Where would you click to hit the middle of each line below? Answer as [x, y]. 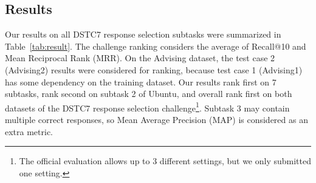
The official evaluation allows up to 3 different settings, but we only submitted [165, 161]
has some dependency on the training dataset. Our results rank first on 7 [141, 82]
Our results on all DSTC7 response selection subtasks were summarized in [143, 34]
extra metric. [29, 131]
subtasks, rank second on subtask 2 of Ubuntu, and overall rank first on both [149, 94]
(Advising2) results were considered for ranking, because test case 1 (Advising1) [154, 69]
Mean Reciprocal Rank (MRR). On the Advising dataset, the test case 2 [140, 58]
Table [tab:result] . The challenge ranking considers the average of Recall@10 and [156, 46]
